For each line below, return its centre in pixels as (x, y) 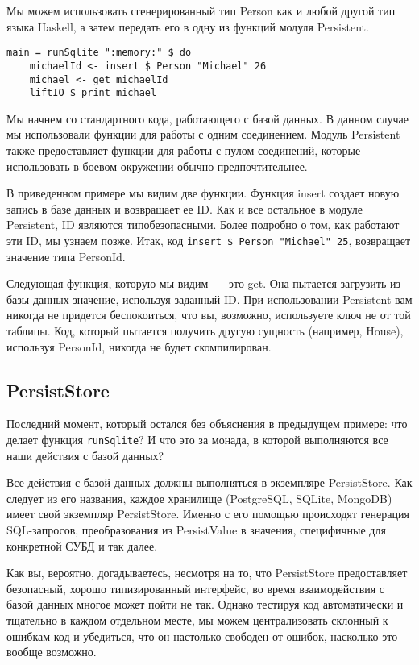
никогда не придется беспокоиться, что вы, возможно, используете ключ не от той (209, 315)
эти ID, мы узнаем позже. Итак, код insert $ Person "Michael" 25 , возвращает (209, 240)
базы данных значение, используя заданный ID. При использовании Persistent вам (209, 299)
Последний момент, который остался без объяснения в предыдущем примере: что (207, 424)
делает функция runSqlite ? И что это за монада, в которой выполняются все (197, 439)
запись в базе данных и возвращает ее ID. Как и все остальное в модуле (185, 208)
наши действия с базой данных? (85, 455)
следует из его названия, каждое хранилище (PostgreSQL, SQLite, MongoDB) (199, 498)
